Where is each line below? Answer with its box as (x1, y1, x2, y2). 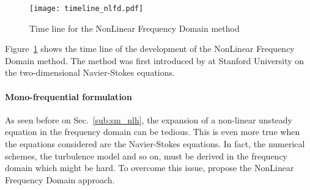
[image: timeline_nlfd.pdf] (29, 4, 144, 13)
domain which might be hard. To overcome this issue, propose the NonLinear (5, 161, 294, 174)
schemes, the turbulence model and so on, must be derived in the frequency (5, 149, 288, 162)
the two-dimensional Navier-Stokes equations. (5, 66, 175, 79)
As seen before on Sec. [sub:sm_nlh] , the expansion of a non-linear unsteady (5, 113, 292, 126)
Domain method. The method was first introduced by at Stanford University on (5, 54, 304, 67)
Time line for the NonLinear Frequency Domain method (29, 21, 240, 34)
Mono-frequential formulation (5, 90, 132, 103)
